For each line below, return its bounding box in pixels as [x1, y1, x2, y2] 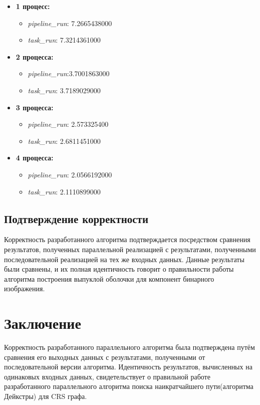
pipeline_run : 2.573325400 [28, 119, 109, 129]
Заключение [4, 313, 81, 333]
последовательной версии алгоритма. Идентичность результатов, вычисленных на [4, 361, 252, 372]
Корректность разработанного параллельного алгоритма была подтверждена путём [4, 342, 255, 352]
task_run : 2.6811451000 [28, 135, 101, 146]
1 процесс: [16, 1, 50, 11]
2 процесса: [16, 51, 54, 62]
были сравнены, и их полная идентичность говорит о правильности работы [4, 264, 234, 274]
